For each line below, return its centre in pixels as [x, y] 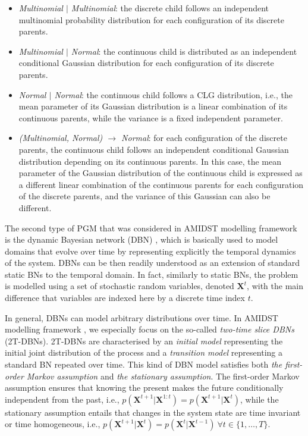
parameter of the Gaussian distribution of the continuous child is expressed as [161, 173]
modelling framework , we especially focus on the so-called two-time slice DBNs [150, 329]
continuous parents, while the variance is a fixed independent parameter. [151, 117]
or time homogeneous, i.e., [53, 424]
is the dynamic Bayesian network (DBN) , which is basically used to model [142, 239]
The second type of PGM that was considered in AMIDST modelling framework [151, 228]
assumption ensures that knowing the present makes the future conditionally [144, 388]
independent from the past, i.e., [62, 399]
